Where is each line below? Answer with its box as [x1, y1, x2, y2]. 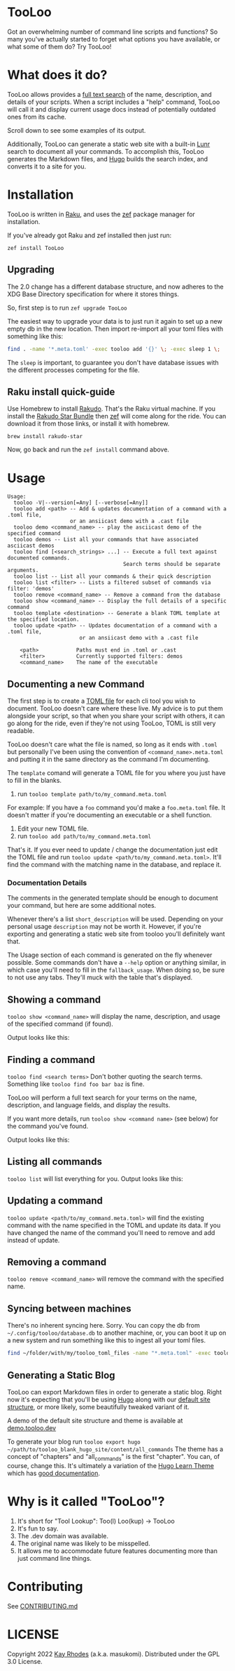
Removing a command [7, 1256, 107, 1268]
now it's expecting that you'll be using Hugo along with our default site [7, 1395, 211, 1403]
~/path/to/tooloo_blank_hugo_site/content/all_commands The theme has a [7, 1444, 224, 1453]
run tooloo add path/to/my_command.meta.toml [17, 832, 152, 840]
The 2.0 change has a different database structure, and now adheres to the [7, 282, 224, 291]
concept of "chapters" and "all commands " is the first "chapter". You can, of [7, 1452, 220, 1462]
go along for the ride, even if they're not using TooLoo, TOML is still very [7, 719, 216, 727]
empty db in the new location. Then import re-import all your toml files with [7, 324, 224, 333]
